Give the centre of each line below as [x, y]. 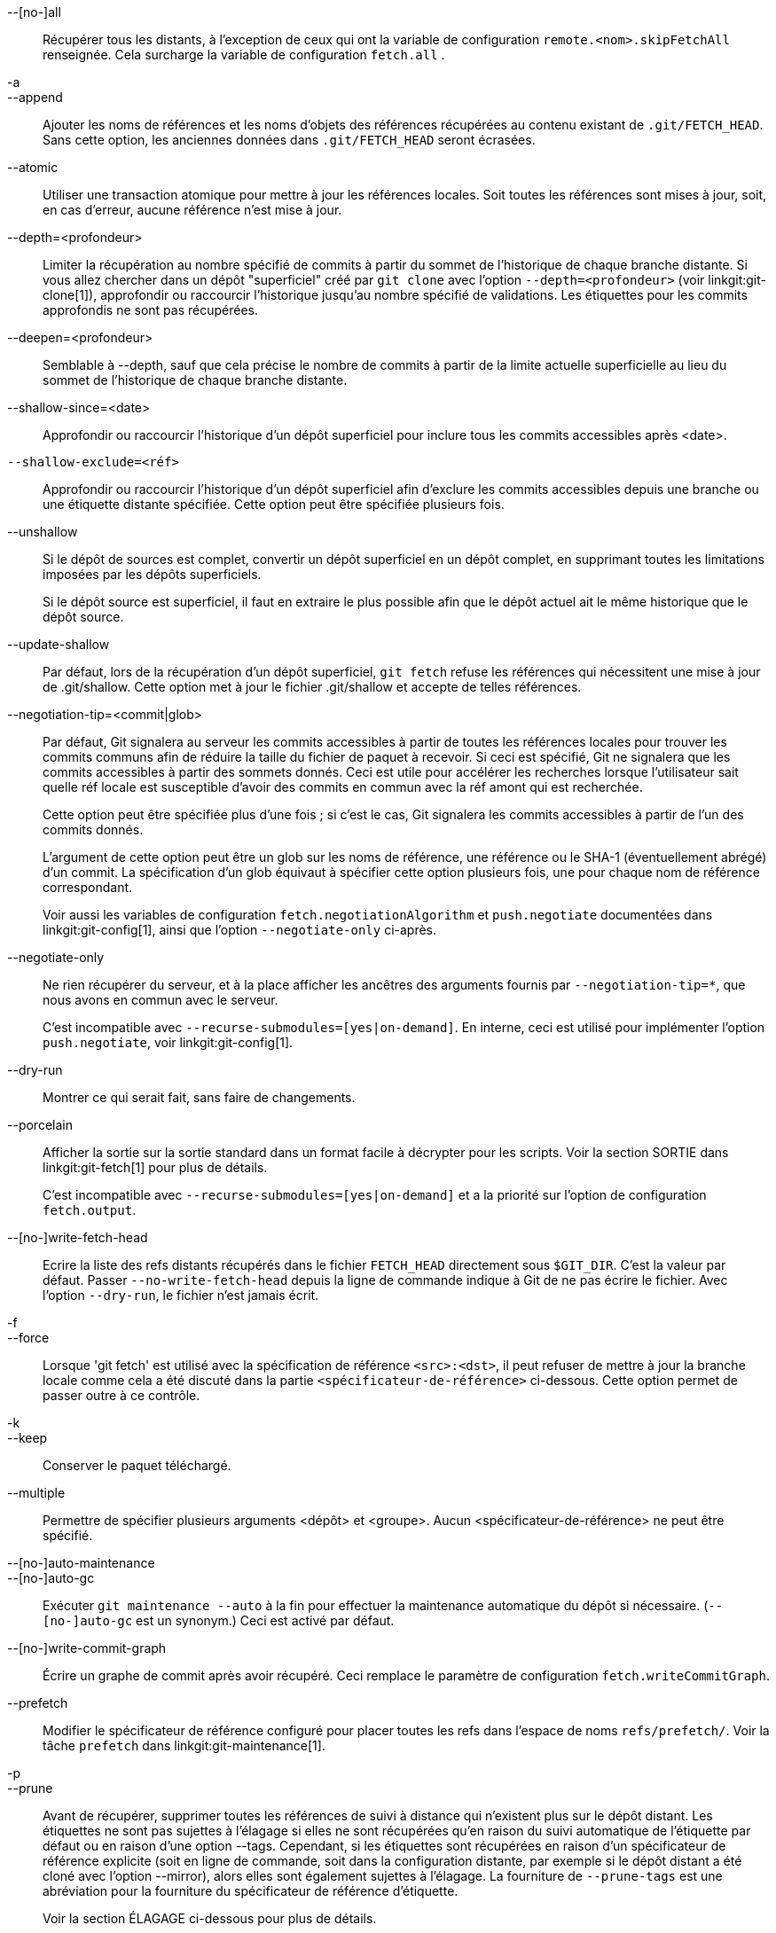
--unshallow [43, 532]
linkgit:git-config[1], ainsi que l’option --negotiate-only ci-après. [240, 930]
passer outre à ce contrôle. [121, 1395]
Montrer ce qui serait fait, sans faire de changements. [199, 1097]
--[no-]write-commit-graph [87, 1648]
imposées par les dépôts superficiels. [152, 574]
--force [28, 1338]
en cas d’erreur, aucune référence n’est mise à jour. [192, 210]
